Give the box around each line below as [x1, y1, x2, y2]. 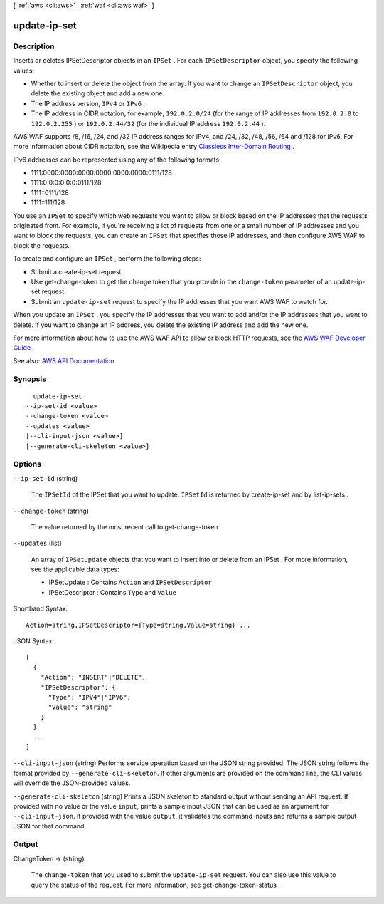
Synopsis [13, 374, 46, 384]
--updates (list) [13, 539, 62, 548]
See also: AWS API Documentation [13, 356, 114, 365]
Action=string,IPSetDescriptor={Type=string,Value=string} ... [26, 620, 251, 629]
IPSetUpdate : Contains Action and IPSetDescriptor [48, 578, 213, 587]
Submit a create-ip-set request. [31, 267, 124, 276]
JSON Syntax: [13, 637, 55, 645]
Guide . [13, 343, 35, 352]
